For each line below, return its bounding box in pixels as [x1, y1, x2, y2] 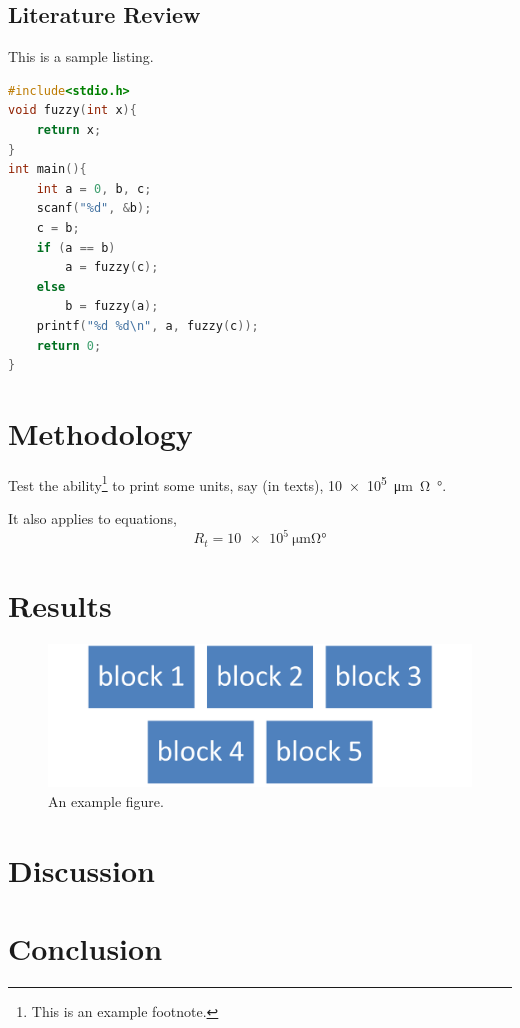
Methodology [8, 412, 193, 453]
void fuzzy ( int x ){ [8, 103, 137, 118]
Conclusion [8, 928, 163, 969]
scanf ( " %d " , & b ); [36, 201, 152, 216]
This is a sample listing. [8, 46, 154, 67]
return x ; [36, 122, 102, 137]
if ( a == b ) [36, 240, 116, 255]
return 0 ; [36, 338, 102, 353]
